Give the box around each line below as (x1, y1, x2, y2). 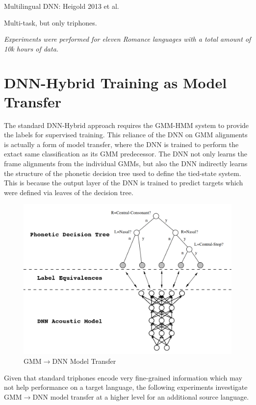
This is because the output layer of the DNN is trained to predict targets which (4, 177, 243, 188)
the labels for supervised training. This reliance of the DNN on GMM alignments (4, 129, 248, 140)
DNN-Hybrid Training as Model (4, 72, 227, 92)
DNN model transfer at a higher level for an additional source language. (32, 391, 249, 402)
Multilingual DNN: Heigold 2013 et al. (4, 1, 119, 11)
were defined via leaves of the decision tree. (4, 187, 133, 197)
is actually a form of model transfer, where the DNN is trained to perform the (4, 139, 239, 149)
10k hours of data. (4, 43, 59, 53)
